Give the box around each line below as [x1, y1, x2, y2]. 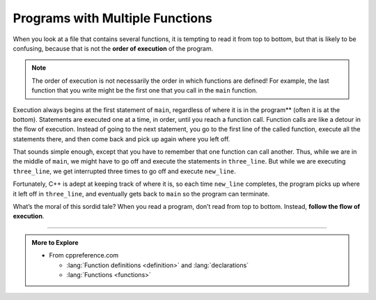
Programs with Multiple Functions [13, 10, 212, 26]
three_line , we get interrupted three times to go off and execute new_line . [13, 167, 236, 175]
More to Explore [31, 238, 79, 246]
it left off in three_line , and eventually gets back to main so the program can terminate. [13, 189, 270, 198]
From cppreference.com [49, 251, 119, 260]
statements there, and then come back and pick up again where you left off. [13, 134, 230, 143]
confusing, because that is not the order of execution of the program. [13, 44, 214, 52]
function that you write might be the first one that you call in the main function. [31, 86, 258, 95]
